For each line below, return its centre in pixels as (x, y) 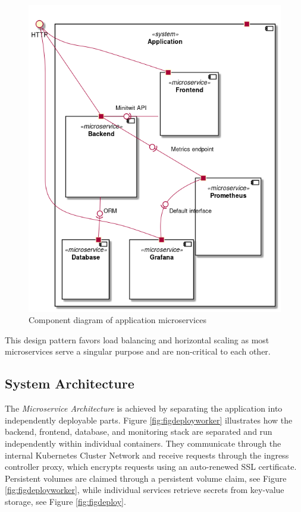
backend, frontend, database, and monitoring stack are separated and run (139, 432)
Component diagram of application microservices (117, 320)
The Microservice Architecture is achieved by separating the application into (144, 408)
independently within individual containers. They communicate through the (143, 443)
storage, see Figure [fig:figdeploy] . (65, 501)
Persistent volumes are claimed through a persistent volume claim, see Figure (146, 478)
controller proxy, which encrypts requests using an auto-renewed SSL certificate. (151, 467)
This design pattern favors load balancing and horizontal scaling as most (137, 339)
